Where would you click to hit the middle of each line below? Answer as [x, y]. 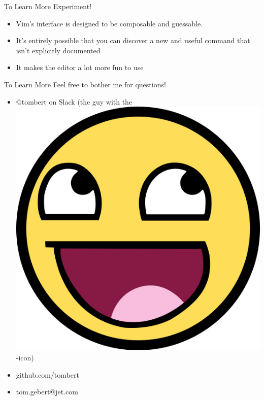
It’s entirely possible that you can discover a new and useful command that [133, 40]
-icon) [25, 357]
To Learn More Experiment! [48, 6]
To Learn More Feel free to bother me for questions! [85, 84]
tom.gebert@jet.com [47, 392]
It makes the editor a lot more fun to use [80, 67]
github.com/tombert [47, 374]
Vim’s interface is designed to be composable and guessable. [109, 23]
